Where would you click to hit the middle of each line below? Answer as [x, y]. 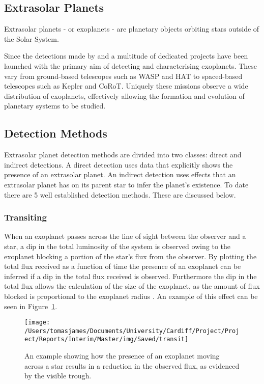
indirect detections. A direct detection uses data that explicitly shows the [119, 164]
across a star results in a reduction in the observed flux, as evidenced [132, 365]
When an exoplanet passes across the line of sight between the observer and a [125, 236]
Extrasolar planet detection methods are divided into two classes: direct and [123, 155]
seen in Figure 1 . [31, 306]
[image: [37, 323]
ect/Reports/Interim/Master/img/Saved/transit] [107, 339]
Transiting [25, 217]
